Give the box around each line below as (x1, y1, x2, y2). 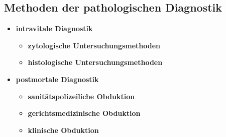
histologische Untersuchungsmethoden (28, 57, 163, 67)
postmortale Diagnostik (16, 74, 99, 84)
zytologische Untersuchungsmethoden (28, 40, 161, 50)
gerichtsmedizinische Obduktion (28, 108, 141, 118)
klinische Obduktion (28, 124, 99, 135)
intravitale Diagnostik (16, 23, 93, 34)
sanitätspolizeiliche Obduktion (28, 91, 135, 101)
